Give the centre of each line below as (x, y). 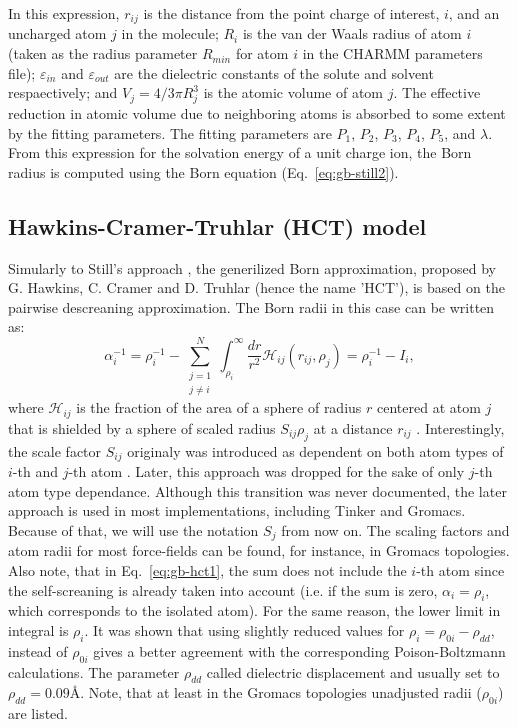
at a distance (353, 427)
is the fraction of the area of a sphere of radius (219, 407)
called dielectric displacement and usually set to (353, 671)
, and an (474, 13)
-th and (35, 471)
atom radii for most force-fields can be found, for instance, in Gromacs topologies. (259, 550)
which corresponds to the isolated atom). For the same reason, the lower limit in (254, 610)
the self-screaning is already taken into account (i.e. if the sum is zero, (223, 589)
